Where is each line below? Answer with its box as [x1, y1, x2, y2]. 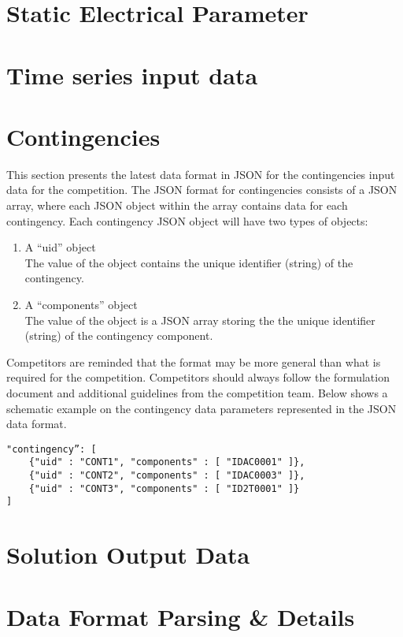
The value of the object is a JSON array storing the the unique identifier [24, 311, 375, 328]
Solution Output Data [6, 538, 250, 571]
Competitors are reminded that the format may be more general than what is [6, 353, 381, 370]
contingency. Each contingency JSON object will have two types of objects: [6, 212, 368, 229]
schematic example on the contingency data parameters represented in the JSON [6, 400, 397, 416]
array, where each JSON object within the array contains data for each [6, 197, 348, 214]
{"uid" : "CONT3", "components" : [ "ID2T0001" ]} [28, 482, 300, 494]
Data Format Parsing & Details [6, 600, 355, 632]
